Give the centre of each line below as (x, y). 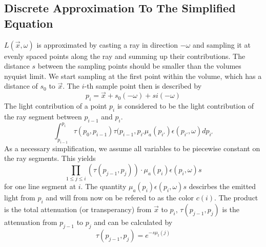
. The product (236, 198)
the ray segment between (43, 116)
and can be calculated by (133, 222)
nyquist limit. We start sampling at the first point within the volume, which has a (133, 76)
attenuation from (31, 222)
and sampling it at (221, 44)
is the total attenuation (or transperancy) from (78, 209)
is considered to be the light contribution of (186, 105)
